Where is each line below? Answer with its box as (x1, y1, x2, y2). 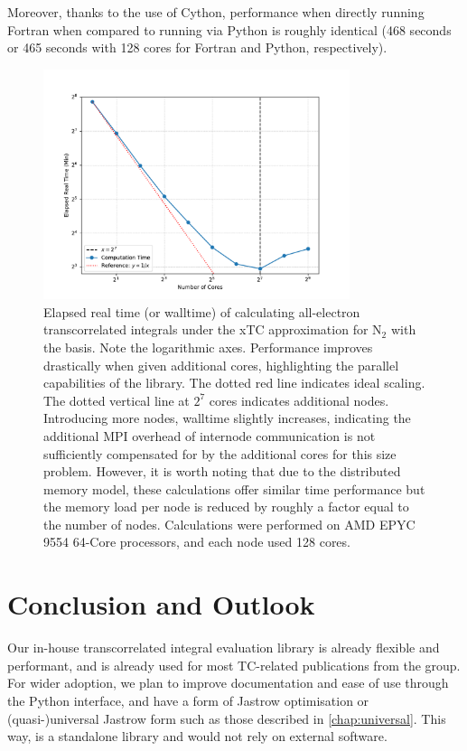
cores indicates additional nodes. (209, 390, 389, 409)
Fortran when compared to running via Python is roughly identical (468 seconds (7, 20, 452, 39)
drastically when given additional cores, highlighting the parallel (43, 355, 399, 374)
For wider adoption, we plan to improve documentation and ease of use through (7, 673, 449, 692)
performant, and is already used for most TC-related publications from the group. (7, 655, 461, 674)
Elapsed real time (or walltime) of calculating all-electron (43, 302, 360, 321)
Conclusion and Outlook (7, 586, 315, 623)
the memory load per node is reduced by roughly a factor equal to (43, 497, 409, 516)
